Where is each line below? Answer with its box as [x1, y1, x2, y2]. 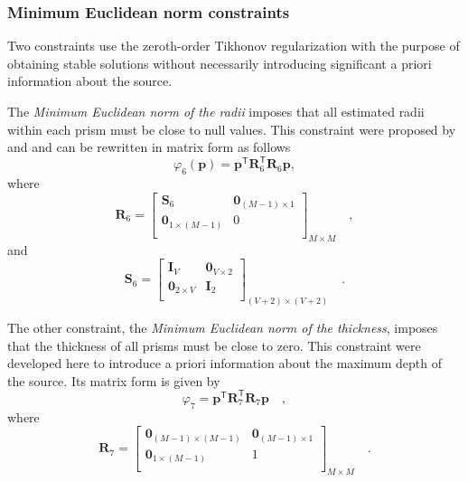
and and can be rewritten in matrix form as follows [7, 137, 291, 156]
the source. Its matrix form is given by [7, 371, 220, 390]
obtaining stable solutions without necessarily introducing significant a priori [7, 53, 432, 72]
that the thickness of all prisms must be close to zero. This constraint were [7, 336, 421, 354]
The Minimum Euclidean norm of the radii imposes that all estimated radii [7, 102, 425, 120]
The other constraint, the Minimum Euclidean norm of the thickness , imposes [7, 318, 438, 337]
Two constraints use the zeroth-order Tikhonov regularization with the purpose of [7, 36, 460, 55]
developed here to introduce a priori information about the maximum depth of [7, 354, 442, 373]
